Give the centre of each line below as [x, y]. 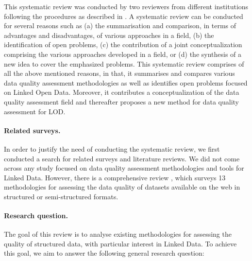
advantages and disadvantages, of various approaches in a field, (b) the [109, 35]
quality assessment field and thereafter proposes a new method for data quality [122, 101]
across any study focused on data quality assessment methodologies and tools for [124, 168]
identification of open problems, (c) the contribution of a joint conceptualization [123, 44]
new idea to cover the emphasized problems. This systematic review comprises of [124, 63]
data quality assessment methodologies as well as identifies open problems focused [126, 82]
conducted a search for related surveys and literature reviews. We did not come [122, 158]
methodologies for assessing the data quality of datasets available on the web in [122, 187]
